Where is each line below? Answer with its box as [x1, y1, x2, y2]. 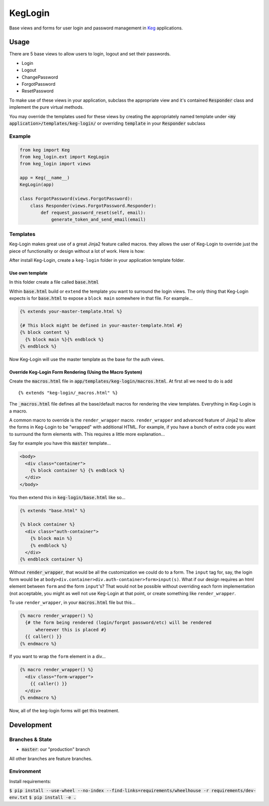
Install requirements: [9, 778, 51, 784]
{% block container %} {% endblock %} [30, 467, 125, 473]
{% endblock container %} [19, 557, 83, 562]
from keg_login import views [19, 161, 91, 167]
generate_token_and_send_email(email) [51, 217, 146, 222]
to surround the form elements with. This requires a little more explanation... [9, 431, 165, 437]
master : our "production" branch [21, 746, 91, 753]
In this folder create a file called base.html [9, 279, 99, 285]
